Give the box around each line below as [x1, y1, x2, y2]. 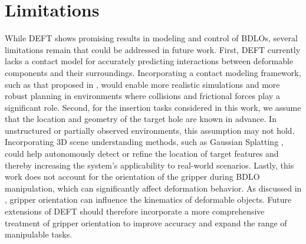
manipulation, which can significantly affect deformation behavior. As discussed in [5, 182, 302, 194]
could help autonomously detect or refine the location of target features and [5, 147, 279, 160]
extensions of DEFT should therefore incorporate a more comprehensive [5, 205, 265, 217]
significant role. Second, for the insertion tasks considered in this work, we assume [5, 101, 301, 113]
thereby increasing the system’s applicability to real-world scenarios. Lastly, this [5, 159, 294, 171]
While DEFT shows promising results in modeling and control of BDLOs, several [5, 32, 298, 44]
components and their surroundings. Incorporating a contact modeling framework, [5, 66, 301, 78]
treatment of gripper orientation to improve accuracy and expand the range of [5, 216, 287, 229]
